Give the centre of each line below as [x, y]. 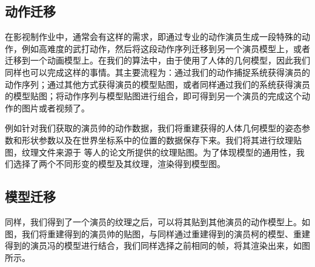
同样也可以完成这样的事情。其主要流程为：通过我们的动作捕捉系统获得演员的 [157, 72]
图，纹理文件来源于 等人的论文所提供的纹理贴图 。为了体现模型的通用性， [151, 152]
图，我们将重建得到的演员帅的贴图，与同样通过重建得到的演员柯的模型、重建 [157, 233]
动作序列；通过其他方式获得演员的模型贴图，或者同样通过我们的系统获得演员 [157, 84]
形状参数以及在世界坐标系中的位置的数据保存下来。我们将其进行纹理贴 [161, 140]
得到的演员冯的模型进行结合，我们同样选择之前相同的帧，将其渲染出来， [149, 246]
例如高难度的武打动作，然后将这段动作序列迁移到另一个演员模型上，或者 [166, 48]
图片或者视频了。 [55, 107]
